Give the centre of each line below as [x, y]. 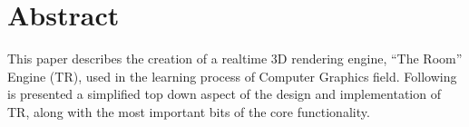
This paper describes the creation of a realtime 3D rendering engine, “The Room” [235, 59]
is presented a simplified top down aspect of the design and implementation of [224, 94]
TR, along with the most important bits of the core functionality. [189, 111]
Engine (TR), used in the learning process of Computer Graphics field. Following [232, 76]
